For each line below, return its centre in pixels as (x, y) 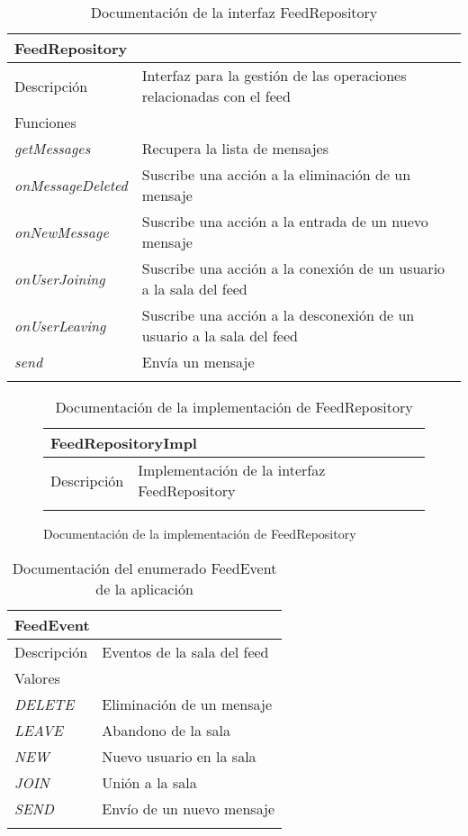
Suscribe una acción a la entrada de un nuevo (285, 221)
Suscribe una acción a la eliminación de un (276, 174)
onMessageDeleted (71, 185)
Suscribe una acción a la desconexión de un (278, 315)
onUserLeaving (60, 325)
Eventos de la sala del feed (185, 651)
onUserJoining (60, 278)
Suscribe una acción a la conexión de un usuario (293, 268)
